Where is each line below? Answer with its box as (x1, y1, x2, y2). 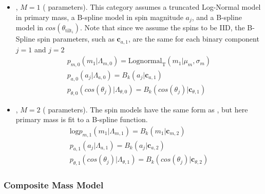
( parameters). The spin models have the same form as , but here (43, 104, 248, 114)
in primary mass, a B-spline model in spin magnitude (15, 11, 183, 22)
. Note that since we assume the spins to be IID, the (80, 22, 245, 33)
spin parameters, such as (37, 33, 115, 44)
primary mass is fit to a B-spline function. (15, 114, 148, 125)
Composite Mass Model (4, 179, 104, 191)
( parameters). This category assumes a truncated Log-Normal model (43, 2, 261, 12)
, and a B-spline (192, 11, 242, 22)
